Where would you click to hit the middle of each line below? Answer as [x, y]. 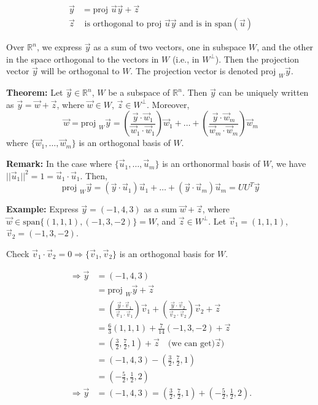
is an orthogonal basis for [167, 254]
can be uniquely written [264, 92]
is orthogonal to [114, 24]
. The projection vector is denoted [194, 71]
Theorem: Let [35, 92]
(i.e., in [186, 59]
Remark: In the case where [59, 164]
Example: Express [42, 209]
